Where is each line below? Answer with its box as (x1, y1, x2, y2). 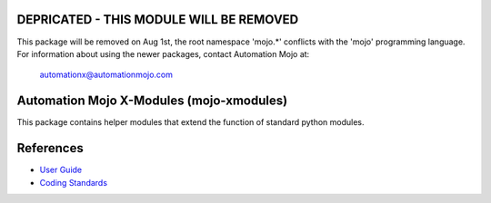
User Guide (39, 164, 83, 176)
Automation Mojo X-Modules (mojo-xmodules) (16, 93, 288, 109)
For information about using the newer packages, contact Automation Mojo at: (16, 48, 310, 59)
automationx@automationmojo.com (39, 69, 173, 81)
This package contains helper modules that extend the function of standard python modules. (16, 117, 365, 128)
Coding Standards (39, 177, 108, 188)
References (16, 140, 84, 156)
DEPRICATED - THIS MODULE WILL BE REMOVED (16, 12, 299, 27)
